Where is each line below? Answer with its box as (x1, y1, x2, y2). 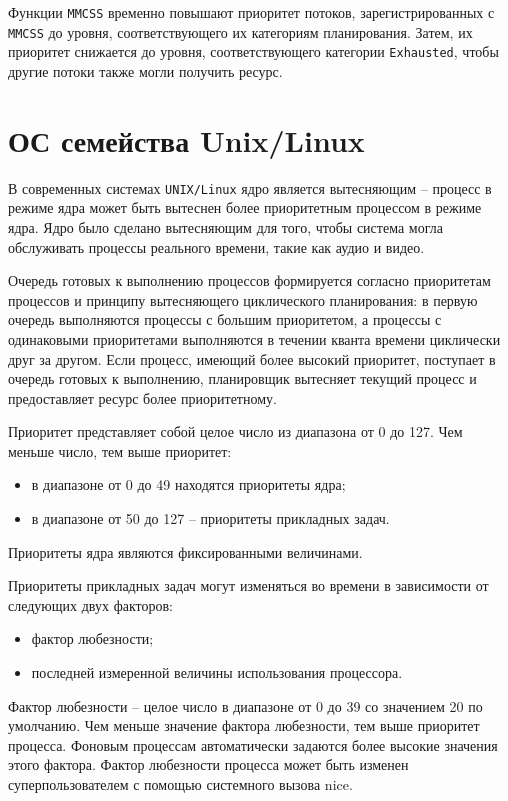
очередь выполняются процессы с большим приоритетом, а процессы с (8, 309, 442, 330)
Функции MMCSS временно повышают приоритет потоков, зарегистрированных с (8, 2, 495, 22)
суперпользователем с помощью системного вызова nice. (8, 774, 353, 794)
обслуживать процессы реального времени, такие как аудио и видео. (8, 236, 425, 257)
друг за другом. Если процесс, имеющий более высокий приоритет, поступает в (8, 348, 496, 369)
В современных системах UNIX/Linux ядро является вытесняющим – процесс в (8, 177, 492, 198)
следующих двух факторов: (8, 594, 174, 615)
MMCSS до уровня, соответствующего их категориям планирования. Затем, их (8, 21, 473, 42)
